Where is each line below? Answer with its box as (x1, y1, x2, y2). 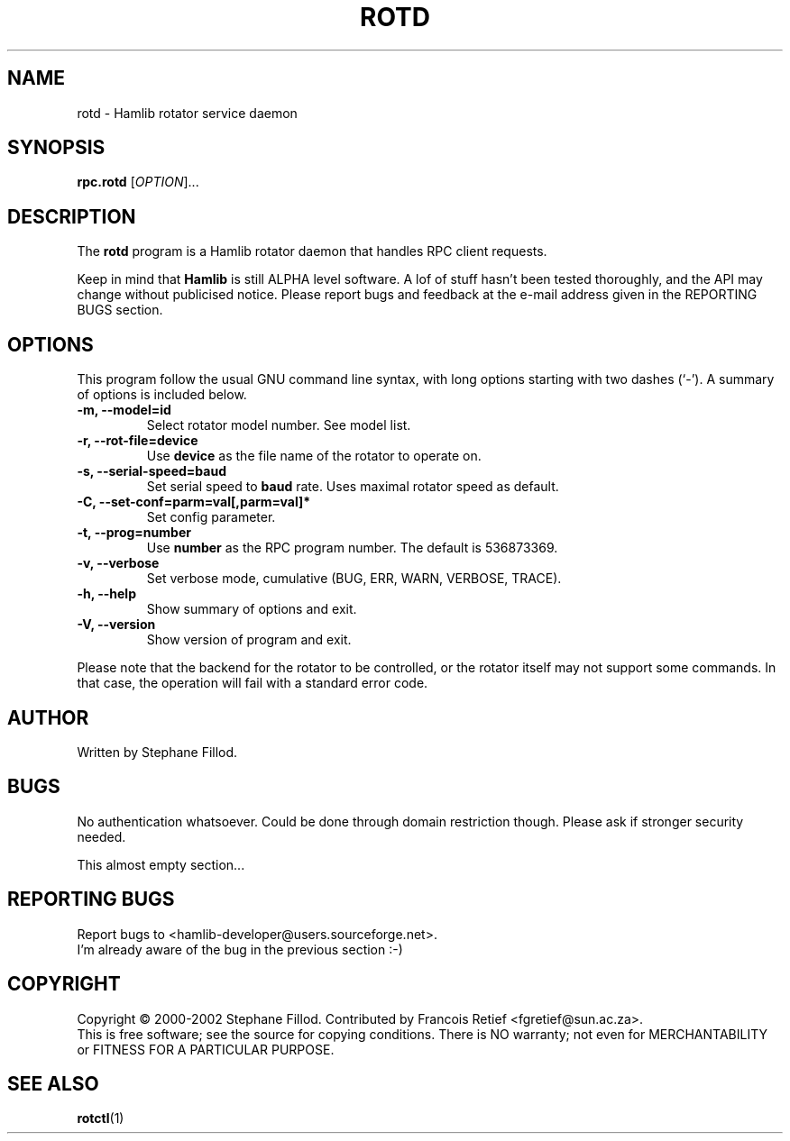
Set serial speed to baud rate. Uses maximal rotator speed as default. (146, 479, 559, 495)
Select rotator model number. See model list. (146, 417, 411, 434)
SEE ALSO (7, 1072, 99, 1095)
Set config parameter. (146, 509, 276, 525)
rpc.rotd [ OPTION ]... (77, 174, 199, 190)
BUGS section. (77, 302, 163, 318)
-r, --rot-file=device (77, 433, 198, 449)
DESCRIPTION (7, 205, 136, 228)
